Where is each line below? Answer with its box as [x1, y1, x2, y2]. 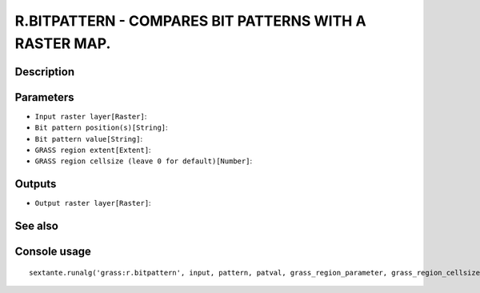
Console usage [14, 245, 92, 259]
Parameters [14, 90, 74, 104]
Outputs [14, 177, 57, 191]
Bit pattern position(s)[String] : [34, 122, 168, 132]
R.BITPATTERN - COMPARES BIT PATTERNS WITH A [14, 12, 367, 30]
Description [14, 65, 75, 78]
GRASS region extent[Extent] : [34, 145, 151, 155]
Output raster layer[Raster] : [34, 199, 151, 208]
